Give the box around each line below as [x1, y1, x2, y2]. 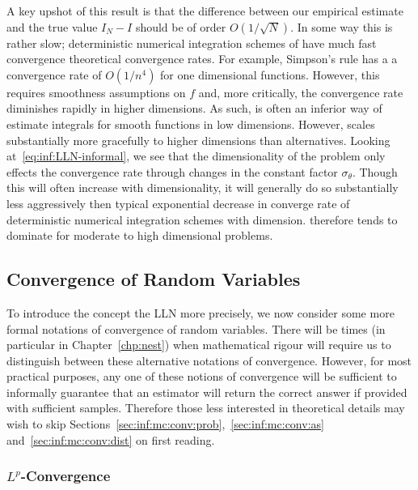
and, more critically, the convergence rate [198, 83, 403, 100]
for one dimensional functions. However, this [160, 66, 380, 83]
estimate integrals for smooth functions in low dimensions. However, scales [6, 115, 375, 132]
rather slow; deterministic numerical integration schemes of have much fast [6, 34, 377, 51]
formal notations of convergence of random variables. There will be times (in [6, 320, 386, 337]
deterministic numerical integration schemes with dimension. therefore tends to [6, 211, 398, 228]
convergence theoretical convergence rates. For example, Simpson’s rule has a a [6, 50, 398, 67]
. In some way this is [290, 18, 393, 35]
